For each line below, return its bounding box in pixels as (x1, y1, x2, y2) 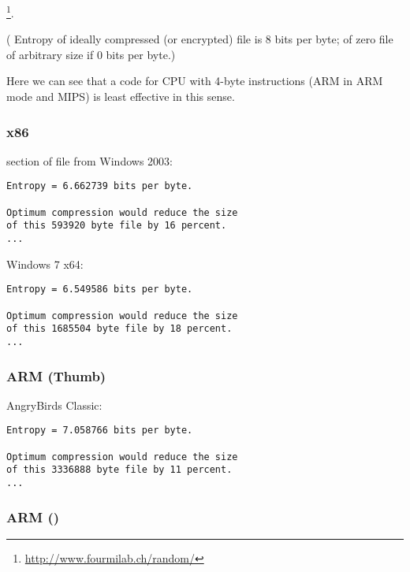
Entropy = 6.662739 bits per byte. (6, 180, 193, 192)
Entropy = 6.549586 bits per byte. (6, 284, 193, 295)
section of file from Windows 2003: (6, 152, 173, 169)
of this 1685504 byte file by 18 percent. (6, 323, 233, 335)
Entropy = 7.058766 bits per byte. (6, 425, 193, 436)
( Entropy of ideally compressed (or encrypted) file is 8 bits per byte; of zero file (6, 31, 393, 47)
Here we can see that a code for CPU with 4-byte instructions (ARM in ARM (6, 72, 383, 89)
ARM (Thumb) (6, 366, 106, 385)
